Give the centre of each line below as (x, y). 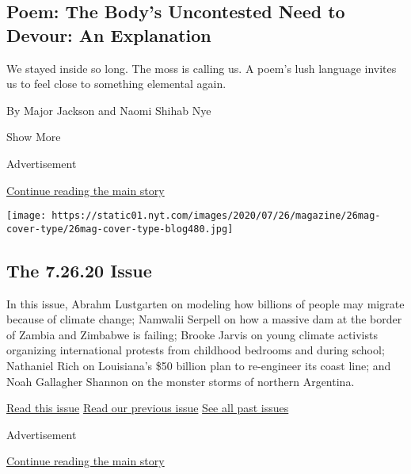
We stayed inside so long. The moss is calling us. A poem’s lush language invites (202, 68)
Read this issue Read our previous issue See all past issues (148, 408)
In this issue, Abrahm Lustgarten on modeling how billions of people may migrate (205, 303)
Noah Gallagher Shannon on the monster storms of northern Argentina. (181, 381)
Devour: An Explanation (109, 34)
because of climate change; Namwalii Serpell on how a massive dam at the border (204, 319)
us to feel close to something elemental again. (116, 84)
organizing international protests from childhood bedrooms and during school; (196, 350)
